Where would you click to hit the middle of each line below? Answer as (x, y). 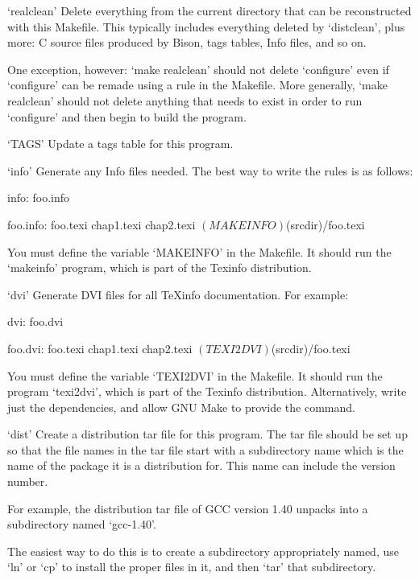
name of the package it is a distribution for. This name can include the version (201, 465)
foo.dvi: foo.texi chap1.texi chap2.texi (100, 348)
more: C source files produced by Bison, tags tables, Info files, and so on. (187, 42)
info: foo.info (39, 197)
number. (28, 481)
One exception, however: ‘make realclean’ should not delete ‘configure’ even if (198, 69)
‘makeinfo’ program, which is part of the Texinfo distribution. (160, 267)
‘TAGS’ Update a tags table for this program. (120, 144)
